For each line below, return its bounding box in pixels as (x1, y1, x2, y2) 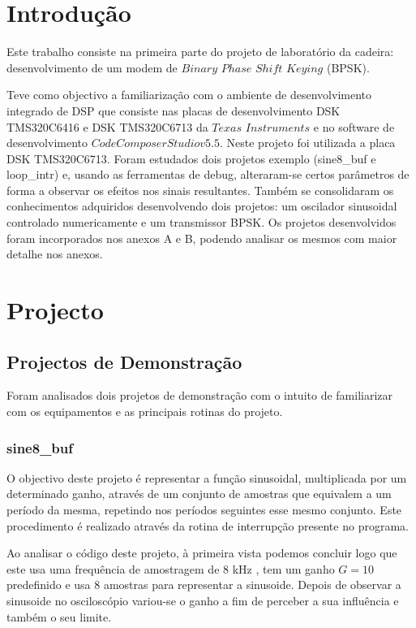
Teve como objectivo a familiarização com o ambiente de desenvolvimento (6, 86, 371, 103)
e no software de (313, 118, 395, 135)
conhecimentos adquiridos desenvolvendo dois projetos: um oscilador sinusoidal (6, 197, 397, 214)
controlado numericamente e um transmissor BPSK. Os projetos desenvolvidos (6, 214, 397, 231)
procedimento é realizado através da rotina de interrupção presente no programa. (6, 517, 409, 534)
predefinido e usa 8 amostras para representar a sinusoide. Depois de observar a (6, 576, 401, 593)
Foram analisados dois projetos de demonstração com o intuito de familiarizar (6, 387, 392, 404)
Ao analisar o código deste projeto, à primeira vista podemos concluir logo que (6, 544, 397, 561)
